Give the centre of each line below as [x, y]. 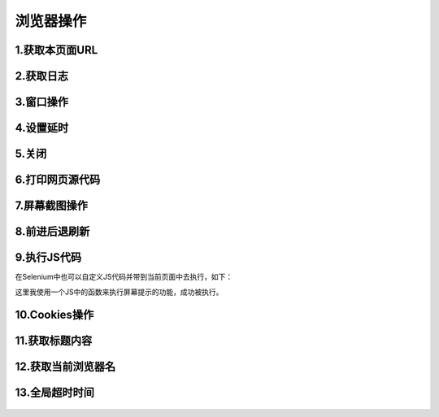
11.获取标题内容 [54, 341]
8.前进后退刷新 [52, 232]
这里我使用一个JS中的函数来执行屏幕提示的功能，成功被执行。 [119, 292]
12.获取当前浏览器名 [65, 367]
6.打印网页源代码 [58, 180]
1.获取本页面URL [57, 50]
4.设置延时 [42, 128]
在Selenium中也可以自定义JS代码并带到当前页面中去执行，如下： [124, 277]
